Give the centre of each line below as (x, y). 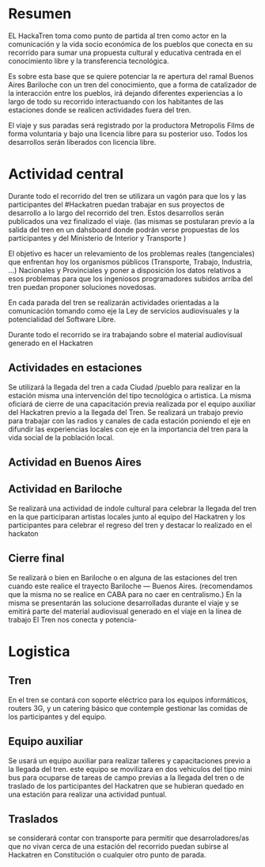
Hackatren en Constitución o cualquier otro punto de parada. (107, 855)
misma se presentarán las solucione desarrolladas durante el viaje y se (123, 603)
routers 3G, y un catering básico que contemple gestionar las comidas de (128, 708)
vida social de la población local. (61, 437)
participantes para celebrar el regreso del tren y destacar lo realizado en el (130, 525)
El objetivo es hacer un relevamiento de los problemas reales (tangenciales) (132, 253)
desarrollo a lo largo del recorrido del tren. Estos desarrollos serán (116, 213)
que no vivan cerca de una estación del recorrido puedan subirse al (119, 846)
